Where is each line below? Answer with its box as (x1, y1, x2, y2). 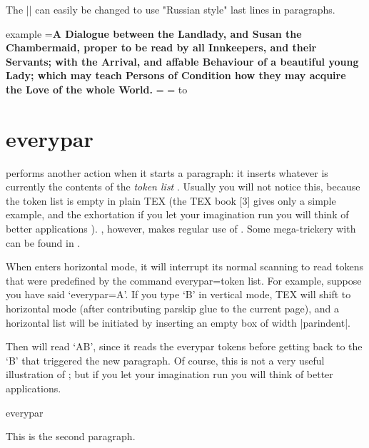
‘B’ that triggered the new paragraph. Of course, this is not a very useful (6, 352, 325, 367)
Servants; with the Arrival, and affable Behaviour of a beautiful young (6, 54, 359, 68)
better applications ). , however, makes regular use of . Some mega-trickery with (6, 221, 356, 236)
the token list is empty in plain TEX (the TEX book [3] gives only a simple (6, 193, 336, 208)
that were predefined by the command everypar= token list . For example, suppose (6, 273, 362, 287)
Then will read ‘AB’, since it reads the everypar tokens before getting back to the (6, 339, 363, 354)
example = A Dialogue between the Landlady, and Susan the (6, 26, 302, 41)
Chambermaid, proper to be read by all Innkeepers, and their (6, 40, 317, 55)
